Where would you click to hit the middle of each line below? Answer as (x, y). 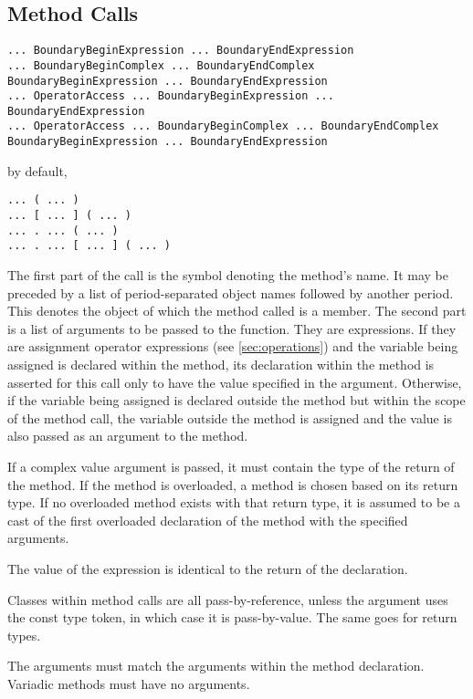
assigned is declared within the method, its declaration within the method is (221, 364)
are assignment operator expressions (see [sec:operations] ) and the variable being (233, 346)
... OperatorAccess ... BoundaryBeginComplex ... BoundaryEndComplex (223, 126)
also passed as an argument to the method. (128, 436)
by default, (37, 170)
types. (24, 635)
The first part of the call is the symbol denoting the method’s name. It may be (228, 275)
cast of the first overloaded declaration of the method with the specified (208, 520)
